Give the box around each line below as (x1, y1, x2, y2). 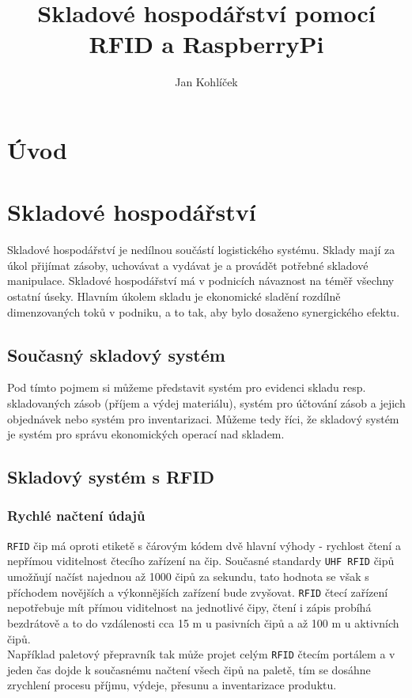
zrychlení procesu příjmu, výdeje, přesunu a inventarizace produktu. (7, 677, 337, 693)
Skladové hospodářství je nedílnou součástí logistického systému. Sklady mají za (7, 241, 395, 258)
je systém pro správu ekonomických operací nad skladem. (7, 426, 285, 442)
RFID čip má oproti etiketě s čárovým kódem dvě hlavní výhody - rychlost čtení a (7, 537, 401, 553)
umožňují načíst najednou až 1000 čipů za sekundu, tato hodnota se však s (7, 568, 369, 585)
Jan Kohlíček (175, 74, 238, 90)
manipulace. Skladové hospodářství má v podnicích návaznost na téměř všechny (7, 272, 395, 289)
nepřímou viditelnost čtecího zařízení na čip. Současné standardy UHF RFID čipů (7, 552, 395, 569)
